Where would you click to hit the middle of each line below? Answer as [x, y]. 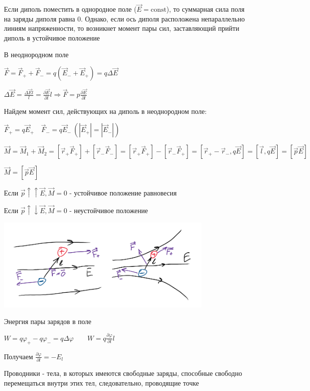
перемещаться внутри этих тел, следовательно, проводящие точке [102, 382]
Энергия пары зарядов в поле [48, 321]
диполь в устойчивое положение [52, 38]
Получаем [19, 356]
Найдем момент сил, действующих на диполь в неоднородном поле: [105, 111]
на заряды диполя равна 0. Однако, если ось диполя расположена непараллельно [124, 18]
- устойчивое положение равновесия [123, 192]
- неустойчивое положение [108, 210]
